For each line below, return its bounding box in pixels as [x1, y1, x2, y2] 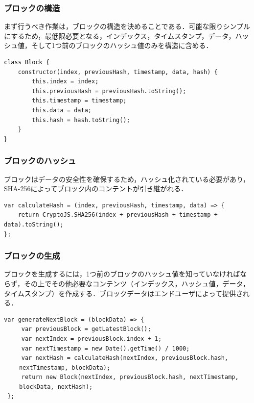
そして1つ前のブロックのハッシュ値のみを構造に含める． [31, 40, 213, 50]
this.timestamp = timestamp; [32, 97, 127, 104]
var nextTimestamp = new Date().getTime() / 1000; [21, 345, 190, 352]
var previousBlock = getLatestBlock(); [21, 326, 151, 333]
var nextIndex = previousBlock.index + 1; [21, 335, 162, 342]
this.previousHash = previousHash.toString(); [32, 87, 186, 95]
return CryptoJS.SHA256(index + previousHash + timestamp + [18, 211, 218, 219]
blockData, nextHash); [19, 383, 93, 390]
